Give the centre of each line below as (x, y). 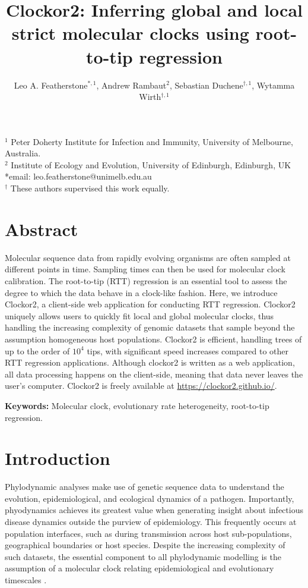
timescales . (26, 579)
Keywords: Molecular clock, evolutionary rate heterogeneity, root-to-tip (137, 405)
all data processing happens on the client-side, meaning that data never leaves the (154, 374)
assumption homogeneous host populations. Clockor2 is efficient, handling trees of (153, 339)
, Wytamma (273, 85)
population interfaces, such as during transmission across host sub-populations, (148, 533)
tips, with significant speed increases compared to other (188, 350)
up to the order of (37, 350)
